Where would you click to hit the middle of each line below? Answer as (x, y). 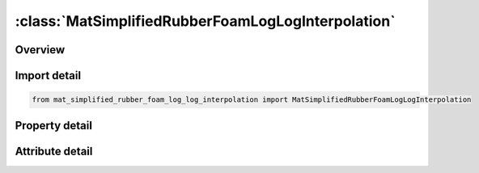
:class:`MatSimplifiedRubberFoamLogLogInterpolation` (205, 21)
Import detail (48, 76)
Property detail (54, 125)
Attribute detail (54, 151)
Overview (40, 50)
